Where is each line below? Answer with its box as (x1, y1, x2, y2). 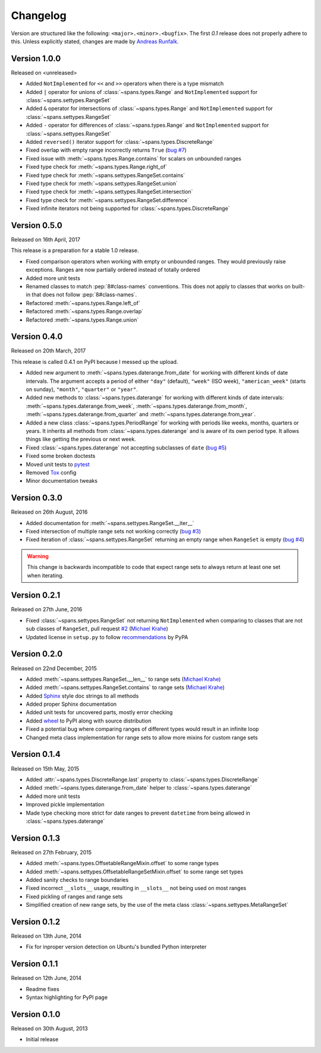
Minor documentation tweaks (26, 477, 98, 485)
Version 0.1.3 (11, 833, 61, 843)
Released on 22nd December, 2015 (11, 665, 97, 672)
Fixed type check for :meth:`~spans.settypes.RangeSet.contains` (26, 171, 185, 178)
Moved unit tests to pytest (26, 461, 90, 468)
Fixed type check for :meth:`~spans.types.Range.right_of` (26, 164, 168, 171)
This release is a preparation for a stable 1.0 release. (11, 247, 139, 254)
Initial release (26, 1036, 59, 1043)
